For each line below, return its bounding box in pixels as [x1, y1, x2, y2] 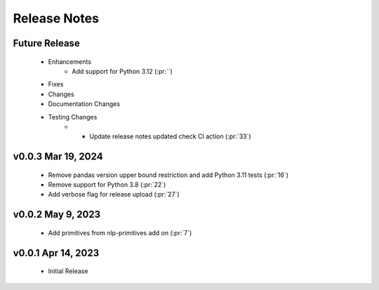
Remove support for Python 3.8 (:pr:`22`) [48, 180, 166, 189]
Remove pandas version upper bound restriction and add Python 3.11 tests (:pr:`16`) [48, 171, 289, 179]
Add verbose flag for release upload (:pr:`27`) [48, 190, 180, 199]
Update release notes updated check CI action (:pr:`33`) [89, 132, 252, 140]
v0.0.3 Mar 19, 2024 [13, 151, 103, 163]
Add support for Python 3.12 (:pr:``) [72, 67, 173, 75]
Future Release [13, 37, 80, 49]
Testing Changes [48, 112, 98, 121]
